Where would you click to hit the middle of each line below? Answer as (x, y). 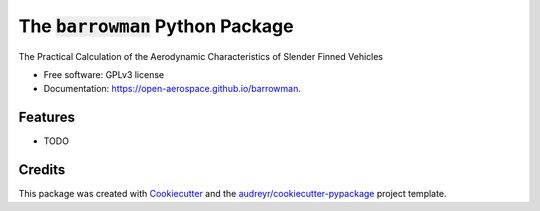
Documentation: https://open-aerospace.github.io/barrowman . (172, 89)
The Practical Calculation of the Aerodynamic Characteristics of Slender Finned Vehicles (201, 56)
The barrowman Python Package (156, 26)
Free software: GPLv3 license (104, 74)
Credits (42, 170)
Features (46, 117)
